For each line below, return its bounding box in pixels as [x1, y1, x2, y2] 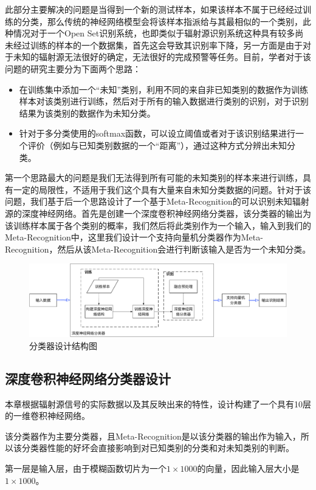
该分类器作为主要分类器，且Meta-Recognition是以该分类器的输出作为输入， [5, 429, 301, 442]
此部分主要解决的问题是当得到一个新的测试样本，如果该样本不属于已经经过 [5, 3, 303, 15]
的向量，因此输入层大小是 [197, 461, 300, 474]
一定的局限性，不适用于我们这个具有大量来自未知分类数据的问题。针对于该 [13, 183, 311, 196]
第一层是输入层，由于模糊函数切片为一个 [5, 461, 167, 474]
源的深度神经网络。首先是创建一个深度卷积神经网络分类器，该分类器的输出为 [5, 206, 311, 219]
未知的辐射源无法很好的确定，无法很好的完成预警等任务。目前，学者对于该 [13, 50, 311, 63]
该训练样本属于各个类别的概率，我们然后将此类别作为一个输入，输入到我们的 [5, 219, 311, 231]
